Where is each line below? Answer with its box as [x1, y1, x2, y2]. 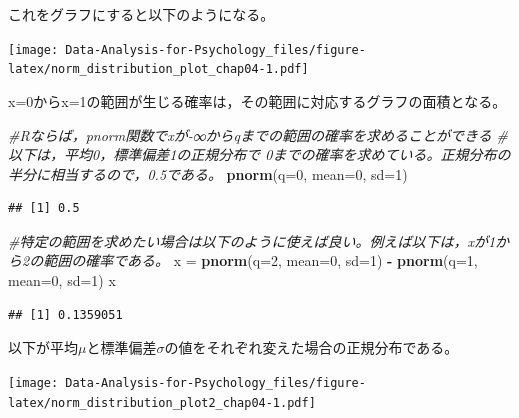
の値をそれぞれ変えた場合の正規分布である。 [164, 337, 459, 358]
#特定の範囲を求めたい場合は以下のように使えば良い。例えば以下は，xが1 [8, 230, 496, 251]
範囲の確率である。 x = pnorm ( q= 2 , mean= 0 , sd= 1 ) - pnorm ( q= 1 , [43, 250, 478, 271]
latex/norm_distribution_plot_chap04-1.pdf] [8, 62, 309, 77]
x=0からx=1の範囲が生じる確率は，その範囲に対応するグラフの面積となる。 [8, 90, 507, 111]
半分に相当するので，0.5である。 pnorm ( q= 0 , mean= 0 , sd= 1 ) [8, 163, 408, 184]
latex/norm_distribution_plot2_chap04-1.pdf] [8, 395, 316, 410]
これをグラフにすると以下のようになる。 [8, 4, 275, 24]
